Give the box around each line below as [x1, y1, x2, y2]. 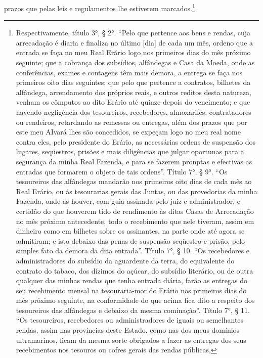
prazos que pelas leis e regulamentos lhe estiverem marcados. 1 [4, 2, 195, 13]
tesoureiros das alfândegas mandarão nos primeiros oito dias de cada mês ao [16, 176, 252, 187]
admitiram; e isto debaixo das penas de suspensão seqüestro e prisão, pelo [16, 235, 245, 246]
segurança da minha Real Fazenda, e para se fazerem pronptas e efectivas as [16, 156, 252, 166]
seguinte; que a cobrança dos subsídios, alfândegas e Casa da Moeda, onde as [16, 57, 255, 68]
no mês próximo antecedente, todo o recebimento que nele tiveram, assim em [16, 215, 254, 226]
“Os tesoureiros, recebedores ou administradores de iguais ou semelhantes [16, 315, 244, 325]
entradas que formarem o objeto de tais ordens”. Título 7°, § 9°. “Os [16, 166, 228, 176]
